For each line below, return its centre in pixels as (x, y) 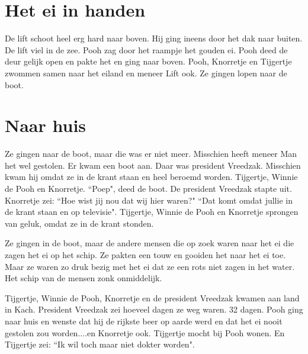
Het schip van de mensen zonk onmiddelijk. (84, 278)
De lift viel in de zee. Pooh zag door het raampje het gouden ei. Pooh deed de (146, 49)
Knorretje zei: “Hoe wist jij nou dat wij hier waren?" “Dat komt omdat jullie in (149, 200)
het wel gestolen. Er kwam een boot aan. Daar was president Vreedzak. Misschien (153, 165)
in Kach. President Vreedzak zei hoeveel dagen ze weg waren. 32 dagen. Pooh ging (154, 309)
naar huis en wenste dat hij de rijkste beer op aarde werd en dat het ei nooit (144, 321)
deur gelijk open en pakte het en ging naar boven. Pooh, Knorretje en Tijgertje (148, 61)
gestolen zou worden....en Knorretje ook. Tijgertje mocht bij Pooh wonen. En (145, 332)
